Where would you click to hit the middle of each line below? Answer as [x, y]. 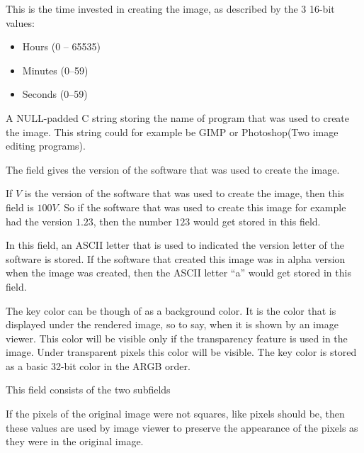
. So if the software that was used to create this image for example [202, 207]
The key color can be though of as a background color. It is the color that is [171, 310]
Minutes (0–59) [55, 70]
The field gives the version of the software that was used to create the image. [173, 169]
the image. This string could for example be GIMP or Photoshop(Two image [172, 132]
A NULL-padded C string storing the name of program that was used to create [178, 117]
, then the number [132, 221]
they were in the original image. [75, 441]
